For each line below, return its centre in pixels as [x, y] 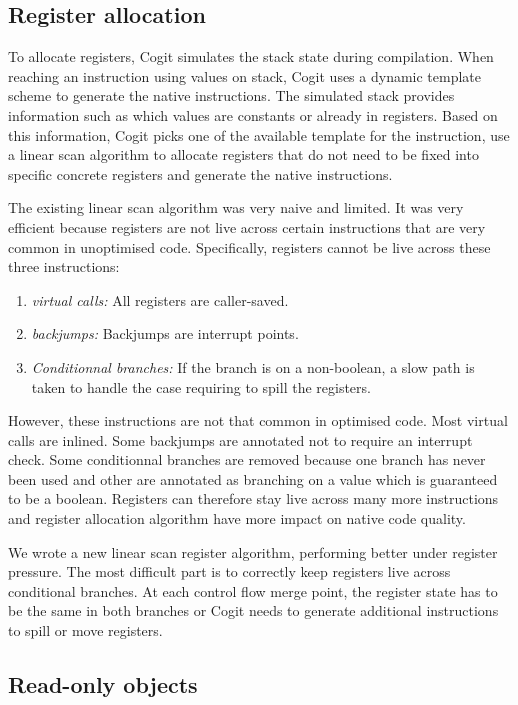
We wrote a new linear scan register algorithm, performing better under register [253, 551]
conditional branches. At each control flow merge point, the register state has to [253, 590]
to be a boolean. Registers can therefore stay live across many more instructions [253, 498]
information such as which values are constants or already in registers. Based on [253, 114]
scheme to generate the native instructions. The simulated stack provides [231, 95]
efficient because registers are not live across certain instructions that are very [247, 226]
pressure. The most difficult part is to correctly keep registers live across [229, 571]
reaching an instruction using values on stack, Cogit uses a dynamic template [245, 75]
